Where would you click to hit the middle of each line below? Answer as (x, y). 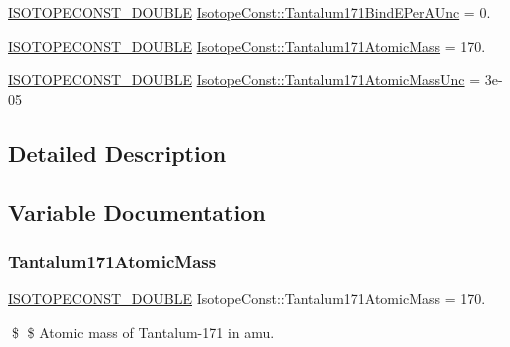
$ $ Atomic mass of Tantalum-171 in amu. (143, 331)
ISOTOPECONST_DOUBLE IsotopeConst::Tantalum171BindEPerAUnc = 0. (249, 12)
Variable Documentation (137, 211)
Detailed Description (117, 152)
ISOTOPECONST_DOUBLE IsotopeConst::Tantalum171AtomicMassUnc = (244, 79)
